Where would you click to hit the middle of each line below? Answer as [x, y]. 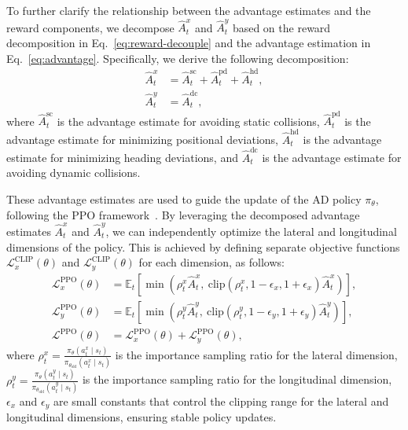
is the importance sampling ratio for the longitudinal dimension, [237, 379]
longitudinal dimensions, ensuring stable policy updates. [142, 417]
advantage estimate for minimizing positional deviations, [143, 139]
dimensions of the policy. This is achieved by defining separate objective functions [203, 246]
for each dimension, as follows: [211, 262]
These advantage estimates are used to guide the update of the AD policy [184, 199]
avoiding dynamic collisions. [74, 173]
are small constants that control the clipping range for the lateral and [221, 401]
